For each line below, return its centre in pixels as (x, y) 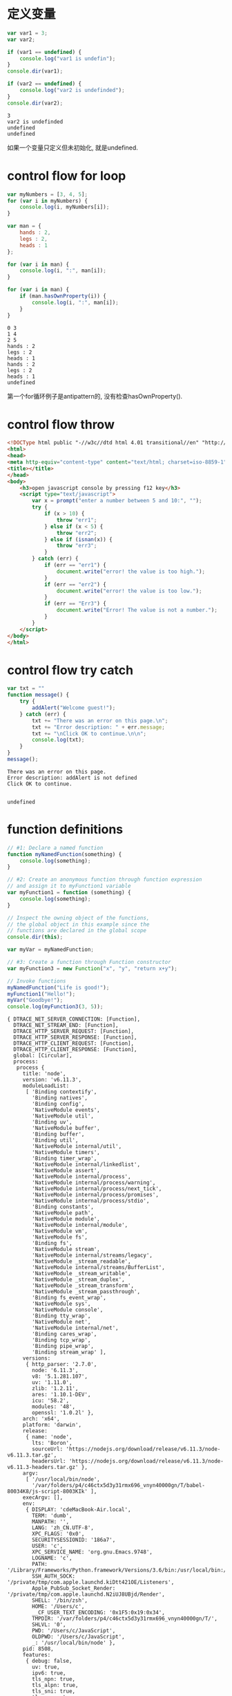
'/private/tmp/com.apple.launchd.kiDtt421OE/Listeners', (91, 1583)
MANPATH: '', (51, 1522)
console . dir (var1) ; (35, 71)
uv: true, (46, 1667)
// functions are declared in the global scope (77, 931)
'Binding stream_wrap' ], (69, 1352)
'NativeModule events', (66, 1110)
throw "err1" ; (77, 520)
